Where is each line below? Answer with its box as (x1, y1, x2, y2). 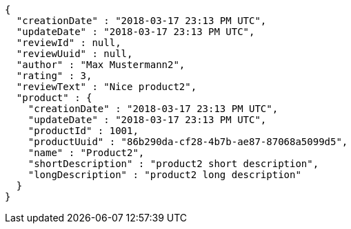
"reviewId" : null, (16, 37, 121, 48)
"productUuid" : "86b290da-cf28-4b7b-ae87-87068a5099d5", (28, 136, 348, 147)
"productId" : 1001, (28, 125, 139, 136)
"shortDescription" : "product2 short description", (28, 158, 319, 169)
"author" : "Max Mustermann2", (16, 59, 185, 70)
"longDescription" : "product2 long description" (28, 169, 301, 180)
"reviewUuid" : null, (16, 48, 133, 59)
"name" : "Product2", (28, 147, 145, 158)
